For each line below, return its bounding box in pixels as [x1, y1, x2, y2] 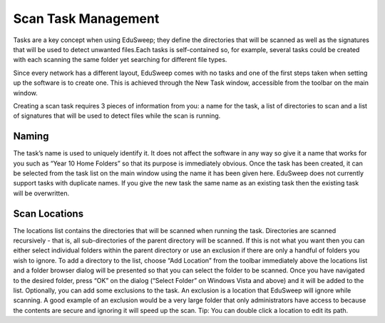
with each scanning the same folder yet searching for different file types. [13, 56, 227, 64]
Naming [13, 130, 49, 143]
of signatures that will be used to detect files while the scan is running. [13, 111, 221, 121]
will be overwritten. [13, 189, 70, 198]
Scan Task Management [13, 11, 160, 26]
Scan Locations [13, 207, 84, 220]
